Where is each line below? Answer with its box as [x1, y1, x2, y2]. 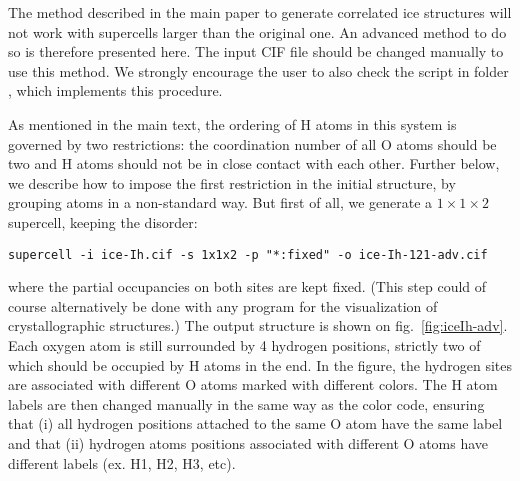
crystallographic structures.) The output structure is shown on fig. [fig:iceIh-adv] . [8, 315, 508, 336]
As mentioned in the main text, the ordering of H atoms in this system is [8, 113, 457, 134]
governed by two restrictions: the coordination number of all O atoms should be [8, 133, 497, 154]
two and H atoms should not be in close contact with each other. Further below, [8, 153, 500, 174]
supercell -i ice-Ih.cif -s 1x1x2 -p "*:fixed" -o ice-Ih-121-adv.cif [8, 247, 488, 262]
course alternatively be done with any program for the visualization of [8, 295, 438, 316]
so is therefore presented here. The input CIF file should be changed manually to [8, 41, 504, 62]
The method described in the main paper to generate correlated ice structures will [8, 2, 512, 22]
